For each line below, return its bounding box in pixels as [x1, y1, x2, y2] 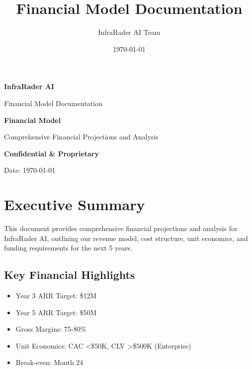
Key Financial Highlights [4, 267, 135, 282]
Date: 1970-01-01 [4, 165, 56, 175]
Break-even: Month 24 [15, 357, 84, 368]
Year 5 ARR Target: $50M [15, 307, 97, 317]
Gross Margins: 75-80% [15, 324, 86, 334]
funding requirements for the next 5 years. [4, 243, 133, 253]
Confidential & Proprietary [4, 148, 99, 158]
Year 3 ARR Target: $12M [15, 290, 97, 300]
